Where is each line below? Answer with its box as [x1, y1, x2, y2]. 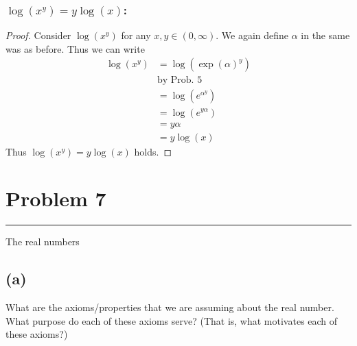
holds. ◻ [134, 144, 172, 158]
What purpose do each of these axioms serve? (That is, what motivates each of [5, 313, 338, 328]
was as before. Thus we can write [5, 41, 145, 55]
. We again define [216, 28, 289, 42]
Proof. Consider [5, 28, 71, 42]
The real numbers [5, 234, 80, 249]
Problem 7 [5, 184, 106, 212]
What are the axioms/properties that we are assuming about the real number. [5, 300, 334, 314]
